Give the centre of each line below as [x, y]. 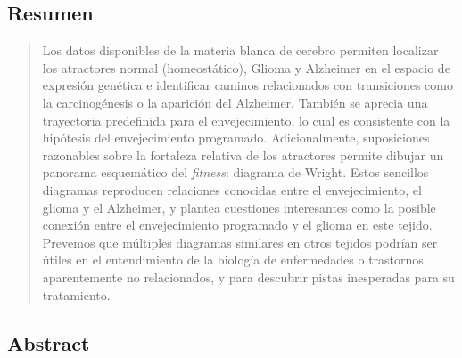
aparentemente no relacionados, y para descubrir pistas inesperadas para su [248, 277]
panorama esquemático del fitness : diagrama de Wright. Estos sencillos [235, 172]
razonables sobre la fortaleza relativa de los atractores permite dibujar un [243, 155]
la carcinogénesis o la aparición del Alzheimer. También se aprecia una [235, 102]
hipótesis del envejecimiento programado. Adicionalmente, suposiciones [236, 138]
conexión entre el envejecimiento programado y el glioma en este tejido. [237, 225]
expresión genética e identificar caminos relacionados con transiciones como [247, 85]
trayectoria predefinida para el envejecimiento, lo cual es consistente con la [246, 120]
